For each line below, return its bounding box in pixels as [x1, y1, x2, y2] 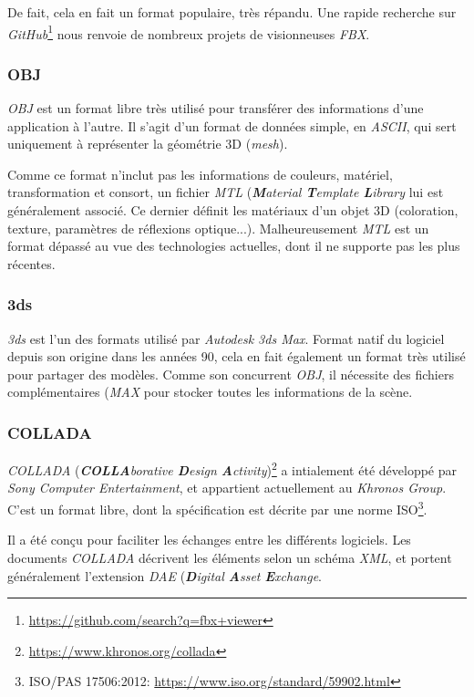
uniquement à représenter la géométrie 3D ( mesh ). [7, 134, 288, 153]
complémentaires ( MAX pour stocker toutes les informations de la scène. [7, 382, 413, 401]
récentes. [7, 254, 56, 273]
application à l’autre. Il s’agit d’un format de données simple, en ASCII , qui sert [7, 116, 457, 135]
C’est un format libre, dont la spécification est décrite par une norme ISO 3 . [7, 497, 428, 518]
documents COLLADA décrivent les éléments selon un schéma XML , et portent [7, 547, 452, 567]
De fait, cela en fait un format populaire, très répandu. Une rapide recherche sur [7, 3, 457, 21]
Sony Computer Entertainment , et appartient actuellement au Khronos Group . [7, 478, 447, 497]
